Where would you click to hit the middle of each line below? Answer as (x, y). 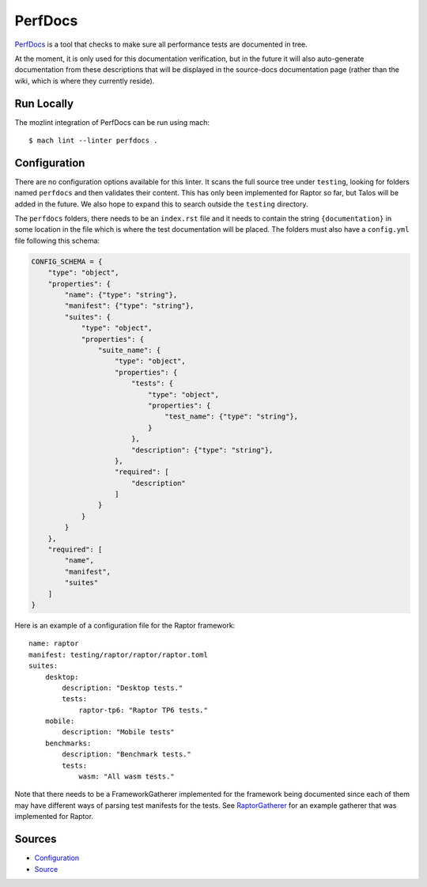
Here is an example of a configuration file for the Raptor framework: (125, 625)
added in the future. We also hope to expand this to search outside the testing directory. (161, 204)
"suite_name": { (129, 350)
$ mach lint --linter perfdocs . (93, 141)
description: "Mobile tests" (119, 732)
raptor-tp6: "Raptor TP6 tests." (144, 710)
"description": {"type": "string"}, (202, 450)
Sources (36, 839)
